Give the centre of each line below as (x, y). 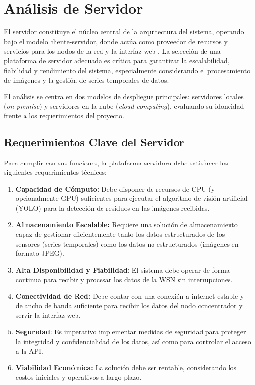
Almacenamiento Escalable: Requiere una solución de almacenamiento (127, 224)
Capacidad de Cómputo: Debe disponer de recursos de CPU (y (115, 188)
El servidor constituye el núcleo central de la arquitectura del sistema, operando (124, 32)
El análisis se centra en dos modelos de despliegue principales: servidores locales (124, 96)
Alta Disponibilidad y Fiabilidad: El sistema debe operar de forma (122, 270)
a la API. (29, 351)
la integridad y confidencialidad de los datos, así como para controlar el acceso (133, 341)
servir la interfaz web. (48, 315)
